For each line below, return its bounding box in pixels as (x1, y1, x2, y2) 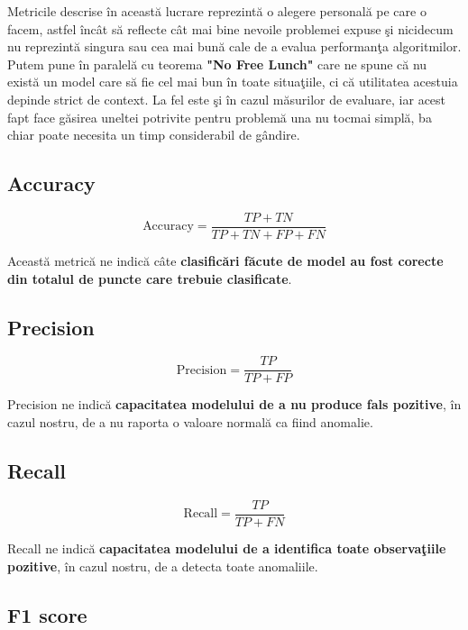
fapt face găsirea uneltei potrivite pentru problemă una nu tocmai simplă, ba (7, 107, 432, 126)
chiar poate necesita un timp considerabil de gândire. (7, 125, 300, 144)
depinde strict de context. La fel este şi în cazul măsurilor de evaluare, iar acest (7, 89, 446, 108)
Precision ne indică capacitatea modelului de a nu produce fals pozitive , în (7, 395, 462, 414)
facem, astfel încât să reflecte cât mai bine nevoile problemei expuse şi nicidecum (7, 19, 454, 38)
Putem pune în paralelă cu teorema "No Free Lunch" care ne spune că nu (7, 54, 427, 73)
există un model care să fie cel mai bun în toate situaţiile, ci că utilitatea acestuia (7, 72, 458, 91)
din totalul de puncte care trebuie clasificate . (7, 269, 292, 288)
